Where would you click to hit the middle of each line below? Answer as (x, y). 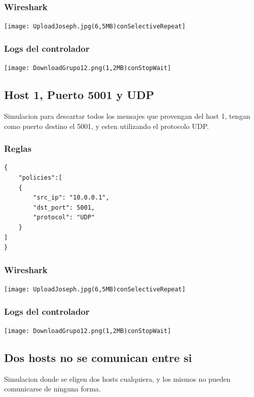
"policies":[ (40, 177)
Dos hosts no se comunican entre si (98, 357)
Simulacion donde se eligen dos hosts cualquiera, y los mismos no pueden (117, 378)
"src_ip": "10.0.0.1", (71, 198)
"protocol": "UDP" (64, 218)
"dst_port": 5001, (64, 207)
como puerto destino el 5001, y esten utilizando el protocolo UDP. (106, 126)
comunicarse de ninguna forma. (52, 389)
